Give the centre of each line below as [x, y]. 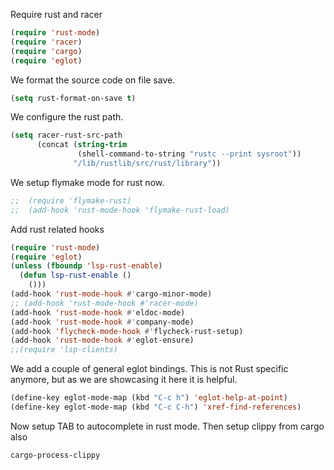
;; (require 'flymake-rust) [71, 200]
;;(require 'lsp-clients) [64, 350]
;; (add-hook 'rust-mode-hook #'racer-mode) [104, 303]
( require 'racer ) [46, 42]
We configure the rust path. [67, 117]
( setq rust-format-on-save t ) [73, 98]
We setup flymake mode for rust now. [87, 182]
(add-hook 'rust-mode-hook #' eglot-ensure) [102, 340]
